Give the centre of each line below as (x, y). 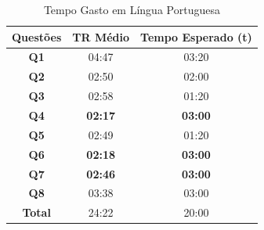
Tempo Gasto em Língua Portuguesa (132, 9)
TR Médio (101, 36)
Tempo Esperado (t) (196, 36)
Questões (37, 36)
